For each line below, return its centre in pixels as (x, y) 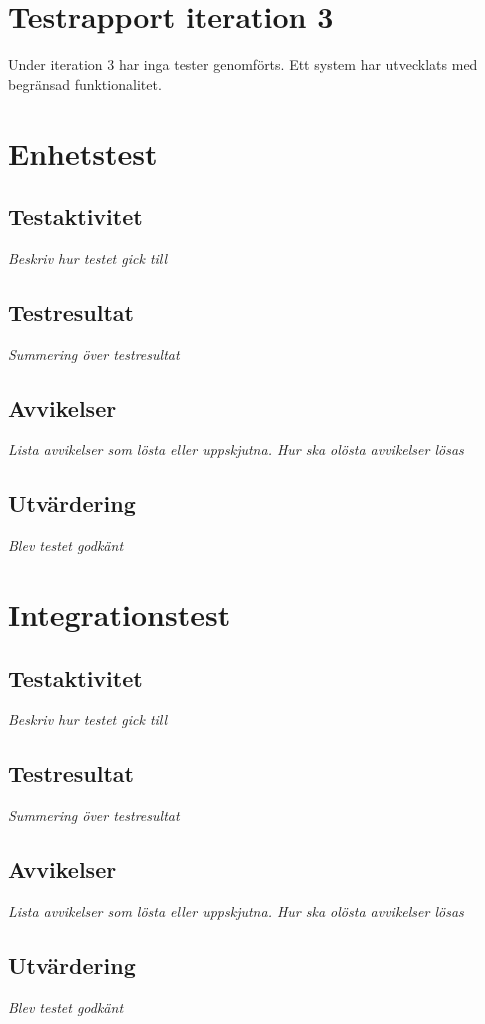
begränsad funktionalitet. (85, 83)
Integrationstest (119, 614)
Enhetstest (83, 152)
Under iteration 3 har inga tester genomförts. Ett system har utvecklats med (243, 64)
